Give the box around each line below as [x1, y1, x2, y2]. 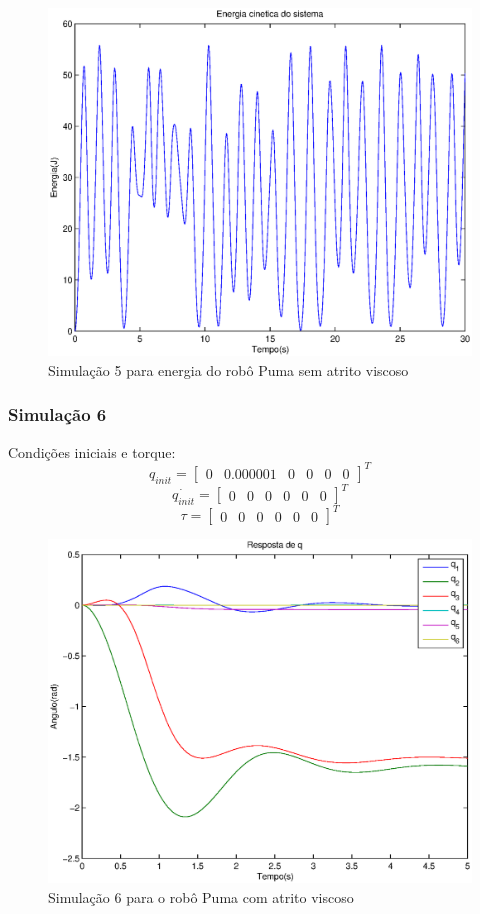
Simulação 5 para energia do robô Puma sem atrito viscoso [48, 359, 409, 380]
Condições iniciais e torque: [8, 441, 176, 462]
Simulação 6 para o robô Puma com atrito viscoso [48, 886, 354, 907]
